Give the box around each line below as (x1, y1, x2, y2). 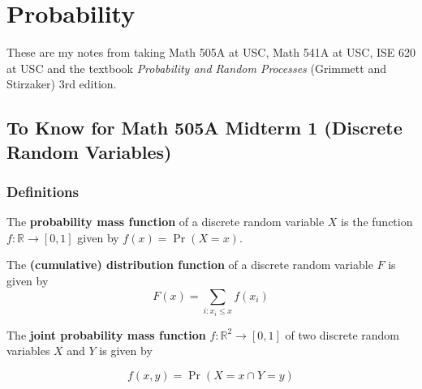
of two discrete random (285, 326, 399, 343)
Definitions (6, 182, 79, 201)
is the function (341, 213, 413, 230)
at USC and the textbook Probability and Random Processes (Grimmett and (6, 59, 386, 76)
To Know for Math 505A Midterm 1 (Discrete (6, 115, 403, 140)
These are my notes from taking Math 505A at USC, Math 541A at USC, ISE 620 (6, 44, 416, 61)
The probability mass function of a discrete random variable (6, 213, 325, 230)
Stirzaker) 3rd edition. (6, 75, 117, 92)
